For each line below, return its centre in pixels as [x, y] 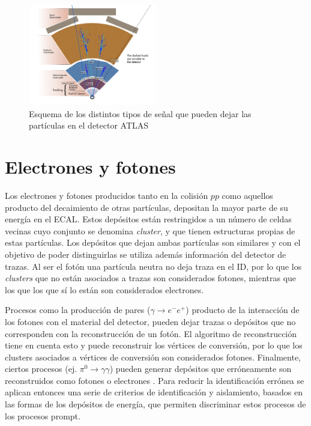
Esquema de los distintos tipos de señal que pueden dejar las [140, 113]
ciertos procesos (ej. [41, 369]
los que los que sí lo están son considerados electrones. [104, 289]
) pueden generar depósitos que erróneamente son [201, 369]
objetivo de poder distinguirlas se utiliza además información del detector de [146, 254]
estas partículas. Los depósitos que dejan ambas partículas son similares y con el [153, 242]
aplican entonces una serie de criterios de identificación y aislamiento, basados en [154, 392]
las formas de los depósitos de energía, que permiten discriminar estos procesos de [155, 404]
